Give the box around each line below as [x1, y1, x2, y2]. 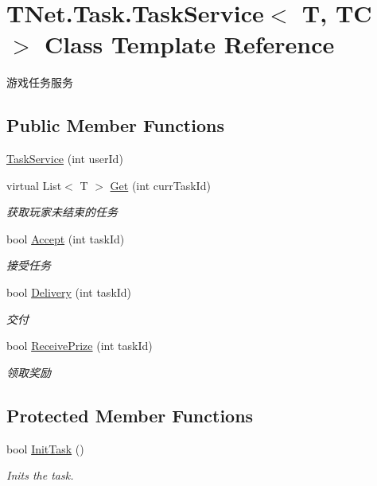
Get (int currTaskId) [110, 177, 211, 193]
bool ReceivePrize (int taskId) [6, 337, 153, 354]
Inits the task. [6, 467, 74, 484]
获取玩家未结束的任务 [6, 204, 118, 220]
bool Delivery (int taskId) [6, 284, 132, 301]
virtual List [6, 177, 62, 193]
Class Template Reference [45, 28, 335, 60]
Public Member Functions [6, 113, 224, 138]
